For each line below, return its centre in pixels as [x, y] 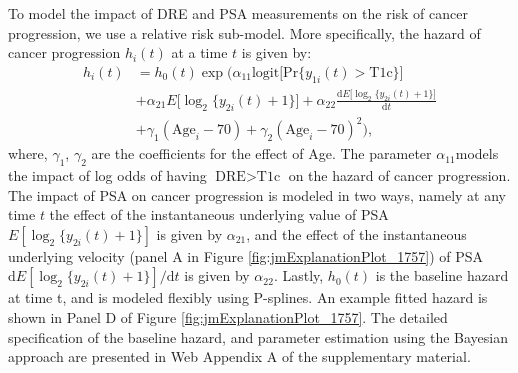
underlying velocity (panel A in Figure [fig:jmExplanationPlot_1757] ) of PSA [246, 255]
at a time [199, 52]
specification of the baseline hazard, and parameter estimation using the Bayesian [258, 336]
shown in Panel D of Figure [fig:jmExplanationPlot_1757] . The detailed [228, 317]
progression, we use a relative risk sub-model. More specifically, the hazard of [244, 32]
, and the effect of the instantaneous [356, 233]
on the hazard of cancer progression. [399, 175]
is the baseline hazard [442, 275]
